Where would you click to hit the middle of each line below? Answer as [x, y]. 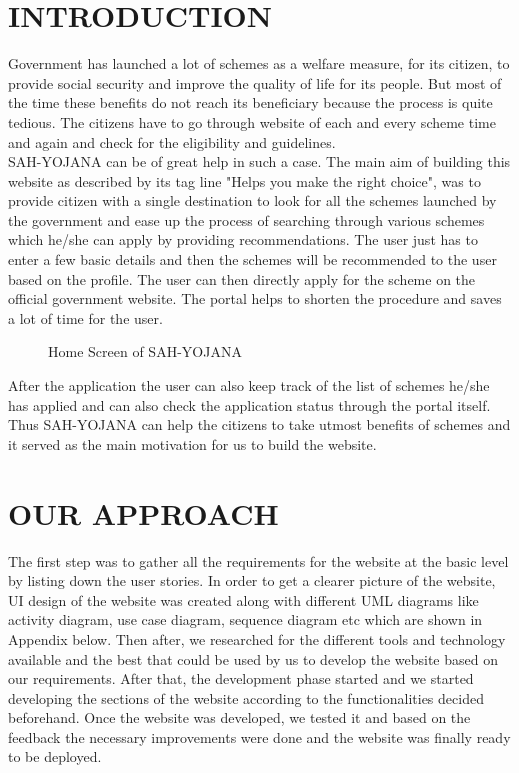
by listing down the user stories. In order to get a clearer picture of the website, [252, 580]
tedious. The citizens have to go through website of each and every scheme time [252, 121]
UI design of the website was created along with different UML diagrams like [243, 599]
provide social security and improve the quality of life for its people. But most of [255, 82]
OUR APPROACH [143, 512]
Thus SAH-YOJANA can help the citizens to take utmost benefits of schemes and [259, 424]
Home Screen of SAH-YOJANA [145, 351]
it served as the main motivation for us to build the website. [192, 443]
